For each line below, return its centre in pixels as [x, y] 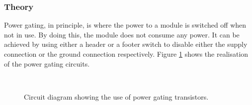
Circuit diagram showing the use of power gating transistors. [116, 96]
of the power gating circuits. [47, 63]
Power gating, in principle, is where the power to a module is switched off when [125, 25]
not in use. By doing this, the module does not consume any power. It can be [122, 34]
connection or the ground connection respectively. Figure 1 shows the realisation [126, 54]
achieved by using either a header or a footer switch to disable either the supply [126, 44]
